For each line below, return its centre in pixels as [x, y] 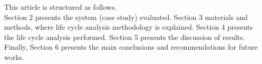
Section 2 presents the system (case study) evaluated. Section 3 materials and [126, 17]
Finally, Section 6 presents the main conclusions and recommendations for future [131, 47]
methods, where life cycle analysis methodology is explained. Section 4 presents [129, 27]
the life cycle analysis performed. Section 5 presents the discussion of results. [125, 37]
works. [14, 57]
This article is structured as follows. [61, 7]
